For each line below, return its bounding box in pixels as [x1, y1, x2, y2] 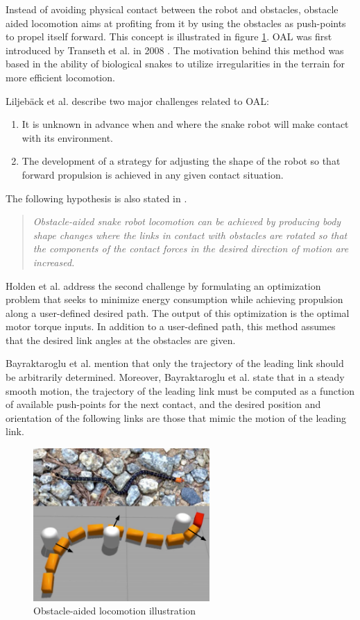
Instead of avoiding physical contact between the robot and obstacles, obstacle [6, 2, 338, 16]
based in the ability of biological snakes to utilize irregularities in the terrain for [6, 56, 345, 71]
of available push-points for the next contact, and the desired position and [6, 397, 321, 411]
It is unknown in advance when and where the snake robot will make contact [22, 117, 349, 131]
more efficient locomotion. [6, 70, 115, 84]
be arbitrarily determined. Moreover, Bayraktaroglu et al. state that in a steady [6, 370, 345, 384]
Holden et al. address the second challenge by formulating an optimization [6, 278, 321, 293]
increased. [33, 254, 75, 269]
